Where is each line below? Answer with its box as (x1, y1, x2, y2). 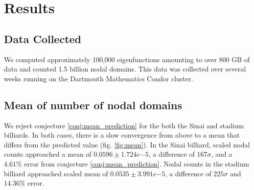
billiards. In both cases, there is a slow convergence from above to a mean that (4, 130, 240, 140)
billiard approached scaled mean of (4, 168, 108, 178)
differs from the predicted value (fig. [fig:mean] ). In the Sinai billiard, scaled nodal (4, 139, 250, 149)
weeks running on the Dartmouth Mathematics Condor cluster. (4, 73, 193, 83)
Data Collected (4, 31, 82, 46)
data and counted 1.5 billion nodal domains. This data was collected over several (4, 64, 246, 74)
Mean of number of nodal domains (4, 97, 183, 112)
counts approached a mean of (4, 149, 92, 159)
